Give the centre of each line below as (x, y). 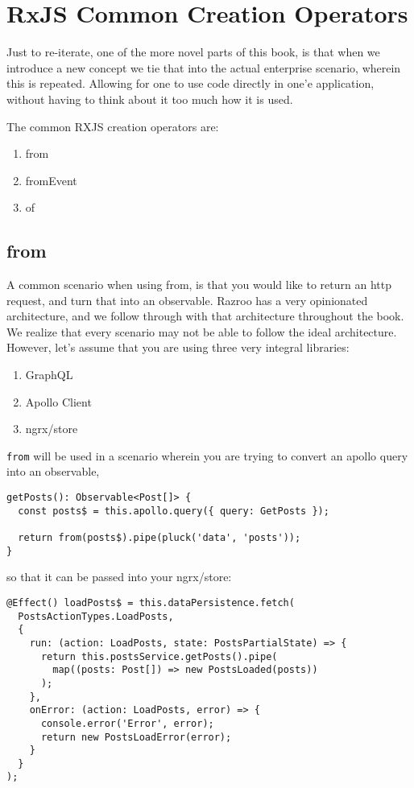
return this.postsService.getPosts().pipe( (159, 656)
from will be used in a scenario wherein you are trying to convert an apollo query (207, 455)
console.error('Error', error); (127, 723)
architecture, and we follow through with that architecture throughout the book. (205, 316)
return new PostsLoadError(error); (136, 737)
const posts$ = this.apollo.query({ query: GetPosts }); (174, 511)
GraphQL (49, 375)
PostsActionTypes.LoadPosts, (96, 616)
